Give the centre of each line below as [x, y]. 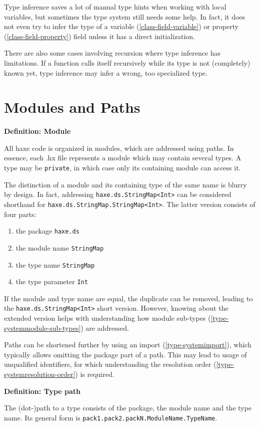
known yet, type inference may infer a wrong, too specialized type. [106, 72]
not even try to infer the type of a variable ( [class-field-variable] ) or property [121, 26]
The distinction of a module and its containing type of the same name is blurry [125, 184]
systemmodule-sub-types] [42, 328]
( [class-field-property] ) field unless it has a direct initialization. [100, 36]
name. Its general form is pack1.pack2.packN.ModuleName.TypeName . [111, 417]
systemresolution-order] [40, 374]
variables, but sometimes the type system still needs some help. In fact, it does [125, 16]
